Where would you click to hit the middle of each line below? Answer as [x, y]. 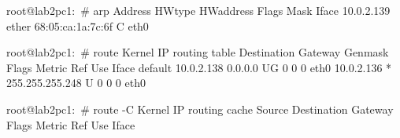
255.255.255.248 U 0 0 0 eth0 [76, 83]
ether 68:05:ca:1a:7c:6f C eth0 [78, 25]
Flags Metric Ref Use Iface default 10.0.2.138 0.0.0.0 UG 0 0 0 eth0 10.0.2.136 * [199, 67]
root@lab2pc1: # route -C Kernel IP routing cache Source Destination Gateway [200, 109]
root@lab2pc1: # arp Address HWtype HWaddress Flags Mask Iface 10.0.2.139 [198, 10]
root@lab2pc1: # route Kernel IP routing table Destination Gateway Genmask [198, 52]
